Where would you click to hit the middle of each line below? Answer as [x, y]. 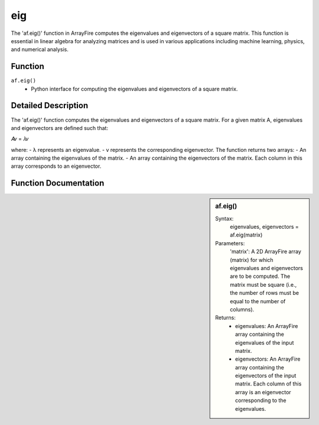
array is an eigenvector [263, 392]
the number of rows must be [265, 293]
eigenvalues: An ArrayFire [267, 326]
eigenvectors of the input [266, 376]
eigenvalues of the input [265, 342]
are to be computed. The [260, 276]
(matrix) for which [252, 259]
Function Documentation [58, 183]
